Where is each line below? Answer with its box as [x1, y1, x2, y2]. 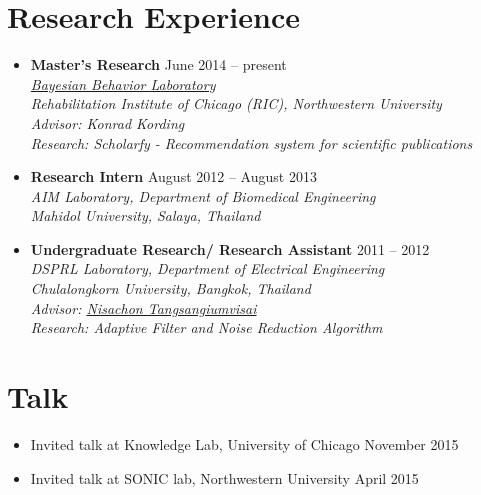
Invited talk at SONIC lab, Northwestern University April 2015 [30, 467, 419, 488]
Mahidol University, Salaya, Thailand [30, 205, 261, 226]
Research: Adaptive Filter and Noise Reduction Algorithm [30, 317, 383, 338]
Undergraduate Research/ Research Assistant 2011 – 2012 [30, 238, 430, 259]
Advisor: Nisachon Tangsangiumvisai [30, 297, 257, 318]
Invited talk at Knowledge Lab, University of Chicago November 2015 [30, 433, 459, 454]
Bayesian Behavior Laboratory [30, 73, 216, 94]
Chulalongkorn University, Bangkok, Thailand [30, 278, 311, 299]
